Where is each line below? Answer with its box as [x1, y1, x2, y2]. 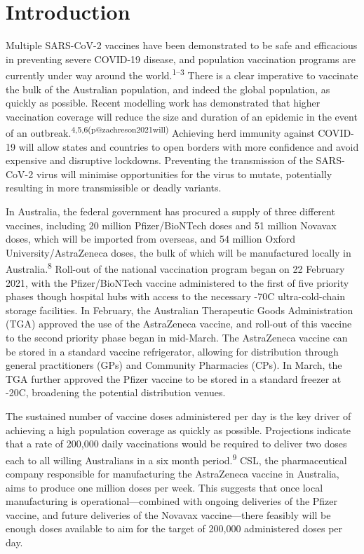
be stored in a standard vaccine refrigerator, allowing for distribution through [6, 344, 339, 358]
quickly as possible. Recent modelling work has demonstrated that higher [6, 95, 321, 110]
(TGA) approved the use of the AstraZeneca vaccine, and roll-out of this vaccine [6, 316, 352, 331]
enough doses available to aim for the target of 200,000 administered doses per [6, 521, 343, 536]
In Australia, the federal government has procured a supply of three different [6, 203, 335, 218]
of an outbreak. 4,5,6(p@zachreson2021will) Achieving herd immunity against [6, 123, 315, 140]
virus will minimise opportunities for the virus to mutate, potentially [36, 166, 332, 181]
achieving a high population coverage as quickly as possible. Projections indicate [6, 422, 351, 437]
